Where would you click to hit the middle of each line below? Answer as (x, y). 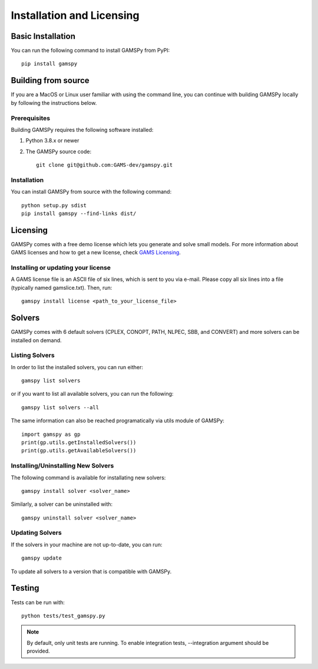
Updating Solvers (36, 533)
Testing (25, 588)
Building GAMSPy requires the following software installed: (82, 130)
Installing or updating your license (61, 268)
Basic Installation (43, 36)
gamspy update (42, 558)
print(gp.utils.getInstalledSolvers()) (79, 442)
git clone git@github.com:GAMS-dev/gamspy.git (105, 165)
